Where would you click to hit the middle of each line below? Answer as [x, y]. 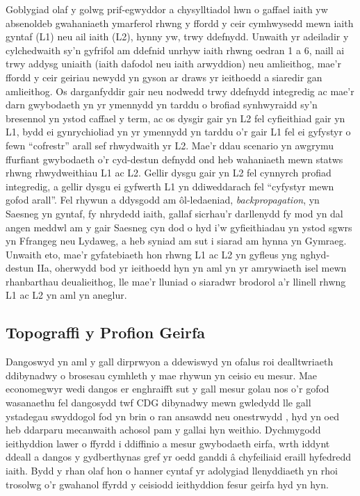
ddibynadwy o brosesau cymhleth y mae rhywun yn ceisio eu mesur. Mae [162, 375]
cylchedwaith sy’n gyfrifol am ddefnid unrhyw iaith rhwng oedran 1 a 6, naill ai [175, 50]
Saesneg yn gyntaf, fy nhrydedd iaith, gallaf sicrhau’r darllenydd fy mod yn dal [174, 213]
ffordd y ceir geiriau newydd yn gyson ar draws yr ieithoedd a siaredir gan [164, 77]
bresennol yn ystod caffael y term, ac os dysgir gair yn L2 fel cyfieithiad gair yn [175, 118]
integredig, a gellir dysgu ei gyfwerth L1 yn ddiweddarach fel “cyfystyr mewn [170, 186]
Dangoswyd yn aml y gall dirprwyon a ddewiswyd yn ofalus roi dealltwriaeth [170, 362]
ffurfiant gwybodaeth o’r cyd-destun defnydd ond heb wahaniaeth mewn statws [174, 159]
